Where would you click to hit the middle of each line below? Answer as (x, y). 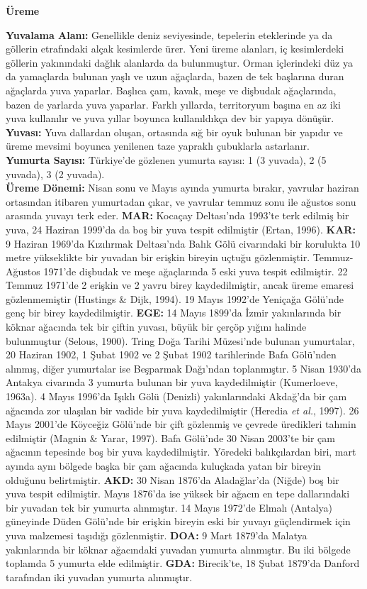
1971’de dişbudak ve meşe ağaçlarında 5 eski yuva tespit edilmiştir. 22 (196, 271)
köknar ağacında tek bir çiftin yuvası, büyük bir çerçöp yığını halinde (156, 327)
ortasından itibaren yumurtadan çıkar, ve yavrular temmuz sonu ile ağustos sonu (181, 201)
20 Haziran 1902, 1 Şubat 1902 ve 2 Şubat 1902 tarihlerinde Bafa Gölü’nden (171, 354)
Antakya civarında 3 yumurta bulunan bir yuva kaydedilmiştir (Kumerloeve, (172, 382)
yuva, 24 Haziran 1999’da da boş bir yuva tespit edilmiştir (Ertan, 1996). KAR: (181, 229)
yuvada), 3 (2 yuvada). (55, 174)
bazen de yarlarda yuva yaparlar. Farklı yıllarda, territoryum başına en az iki (173, 104)
